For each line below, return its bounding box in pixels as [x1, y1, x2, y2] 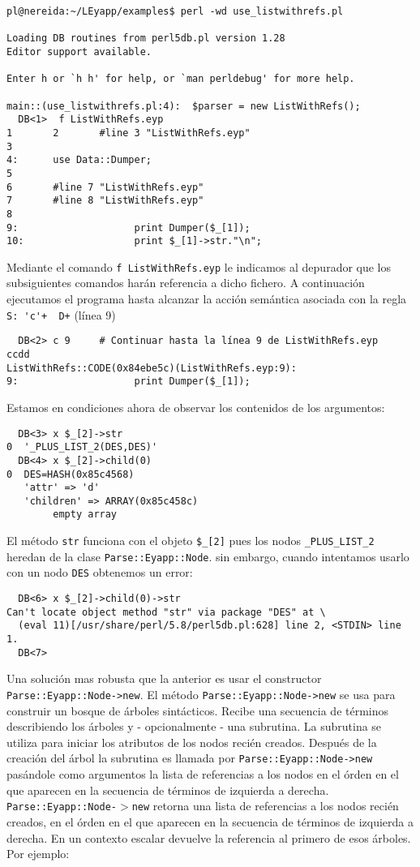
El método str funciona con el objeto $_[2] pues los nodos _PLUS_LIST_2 [6, 532, 375, 549]
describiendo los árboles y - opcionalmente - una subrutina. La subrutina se [6, 718, 382, 735]
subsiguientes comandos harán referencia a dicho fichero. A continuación [6, 274, 365, 291]
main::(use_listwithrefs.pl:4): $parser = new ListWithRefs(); [6, 100, 361, 112]
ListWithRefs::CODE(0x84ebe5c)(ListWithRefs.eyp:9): [6, 362, 297, 374]
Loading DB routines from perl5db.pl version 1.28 [6, 32, 285, 45]
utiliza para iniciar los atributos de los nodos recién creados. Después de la [6, 733, 377, 750]
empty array [53, 509, 118, 521]
